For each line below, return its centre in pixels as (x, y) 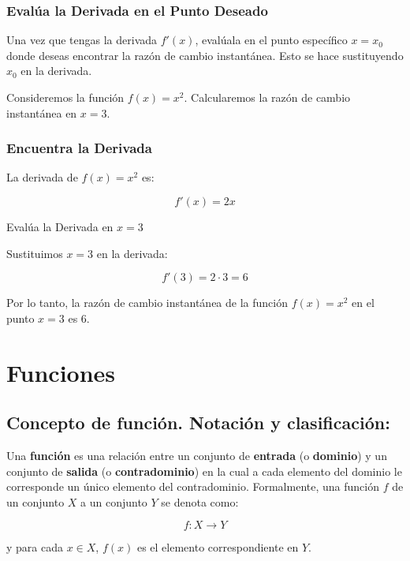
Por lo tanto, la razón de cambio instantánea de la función (147, 303)
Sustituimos (35, 253)
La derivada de (42, 177)
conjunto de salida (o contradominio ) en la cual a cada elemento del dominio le (204, 471)
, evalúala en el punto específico (271, 40)
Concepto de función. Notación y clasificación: (198, 423)
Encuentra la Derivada (79, 148)
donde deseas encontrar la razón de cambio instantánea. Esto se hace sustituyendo (205, 55)
